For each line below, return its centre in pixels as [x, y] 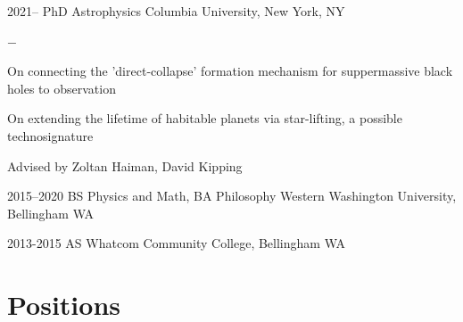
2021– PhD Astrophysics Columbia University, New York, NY [176, 11]
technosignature [50, 135]
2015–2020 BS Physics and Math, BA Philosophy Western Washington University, [232, 196]
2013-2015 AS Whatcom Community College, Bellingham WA [176, 243]
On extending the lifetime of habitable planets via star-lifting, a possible [205, 118]
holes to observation [62, 88]
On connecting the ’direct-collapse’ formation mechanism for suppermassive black [230, 71]
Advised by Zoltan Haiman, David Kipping [125, 165]
